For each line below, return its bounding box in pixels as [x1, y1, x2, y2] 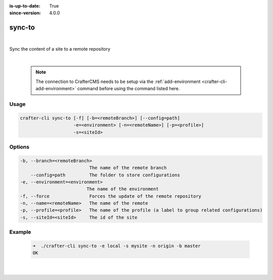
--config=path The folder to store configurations [30, 172, 180, 178]
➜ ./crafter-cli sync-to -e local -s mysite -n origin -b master [32, 243, 201, 249]
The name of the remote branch [89, 165, 167, 171]
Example [9, 228, 31, 235]
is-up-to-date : [9, 3, 40, 9]
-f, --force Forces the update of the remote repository [20, 193, 202, 199]
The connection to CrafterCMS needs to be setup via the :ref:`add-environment [35, 78, 201, 85]
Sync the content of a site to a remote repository [9, 46, 111, 52]
